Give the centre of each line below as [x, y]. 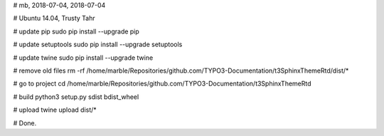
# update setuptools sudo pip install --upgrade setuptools [98, 45]
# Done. [25, 123]
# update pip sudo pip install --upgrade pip [76, 31]
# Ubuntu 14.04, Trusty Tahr [54, 19]
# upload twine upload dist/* [55, 110]
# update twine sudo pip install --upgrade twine [83, 58]
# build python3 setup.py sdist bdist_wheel [76, 97]
